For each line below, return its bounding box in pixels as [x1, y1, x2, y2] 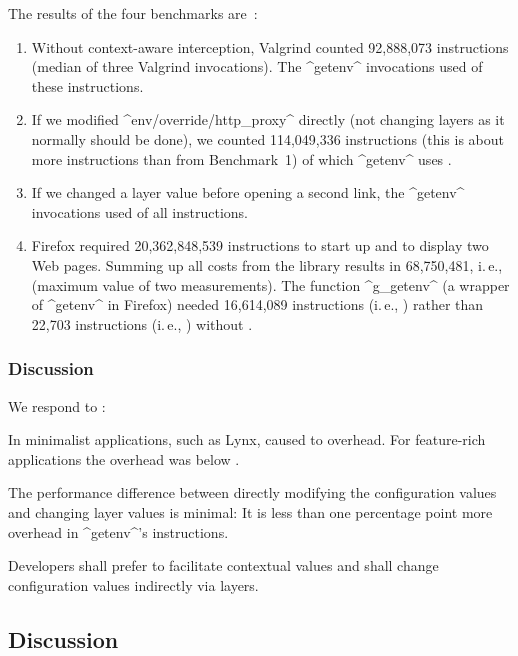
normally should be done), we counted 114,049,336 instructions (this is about [31, 128, 505, 149]
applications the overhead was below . [8, 448, 240, 469]
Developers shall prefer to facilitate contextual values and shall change [8, 555, 439, 576]
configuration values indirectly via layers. [8, 574, 259, 595]
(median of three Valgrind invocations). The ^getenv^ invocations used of [31, 56, 483, 77]
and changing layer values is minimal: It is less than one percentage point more [8, 501, 493, 522]
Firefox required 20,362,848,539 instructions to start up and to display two [31, 235, 489, 256]
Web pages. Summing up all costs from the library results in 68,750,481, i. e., [31, 254, 503, 275]
